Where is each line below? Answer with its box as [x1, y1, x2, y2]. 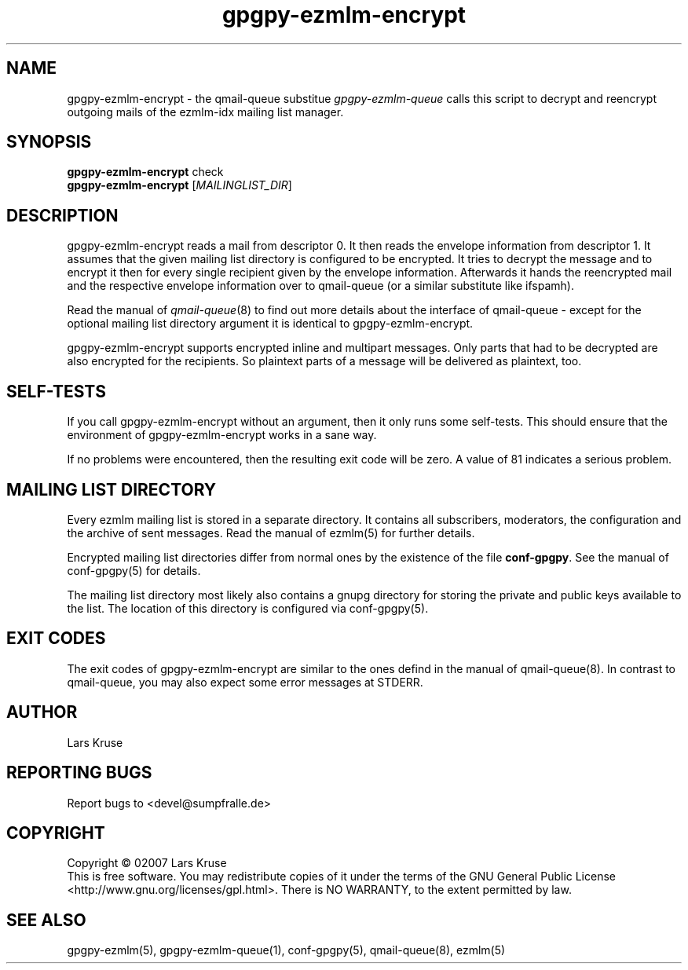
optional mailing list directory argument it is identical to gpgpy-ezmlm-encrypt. [67, 317, 474, 331]
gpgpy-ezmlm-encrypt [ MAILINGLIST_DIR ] [67, 178, 292, 192]
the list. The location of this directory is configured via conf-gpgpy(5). [67, 601, 429, 615]
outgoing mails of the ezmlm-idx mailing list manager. [67, 104, 344, 119]
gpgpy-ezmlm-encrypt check [67, 165, 224, 179]
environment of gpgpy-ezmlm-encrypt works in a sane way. [67, 428, 377, 442]
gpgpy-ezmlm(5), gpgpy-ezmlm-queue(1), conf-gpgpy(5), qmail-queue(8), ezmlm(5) [67, 943, 506, 957]
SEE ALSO [6, 910, 86, 930]
